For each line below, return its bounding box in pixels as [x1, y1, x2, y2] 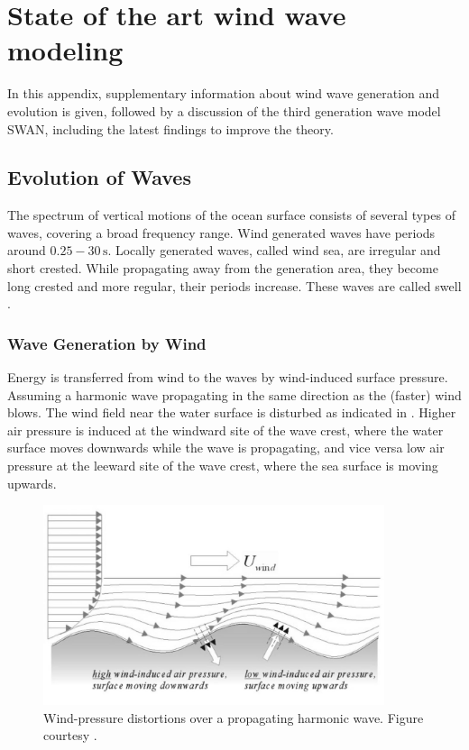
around [7, 241, 46, 260]
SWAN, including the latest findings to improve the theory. [7, 119, 334, 138]
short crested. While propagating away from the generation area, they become [7, 259, 438, 278]
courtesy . [43, 726, 97, 745]
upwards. [7, 473, 57, 492]
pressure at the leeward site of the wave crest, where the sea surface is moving [7, 456, 438, 475]
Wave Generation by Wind [7, 332, 207, 354]
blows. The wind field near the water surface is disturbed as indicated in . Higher [7, 403, 456, 422]
